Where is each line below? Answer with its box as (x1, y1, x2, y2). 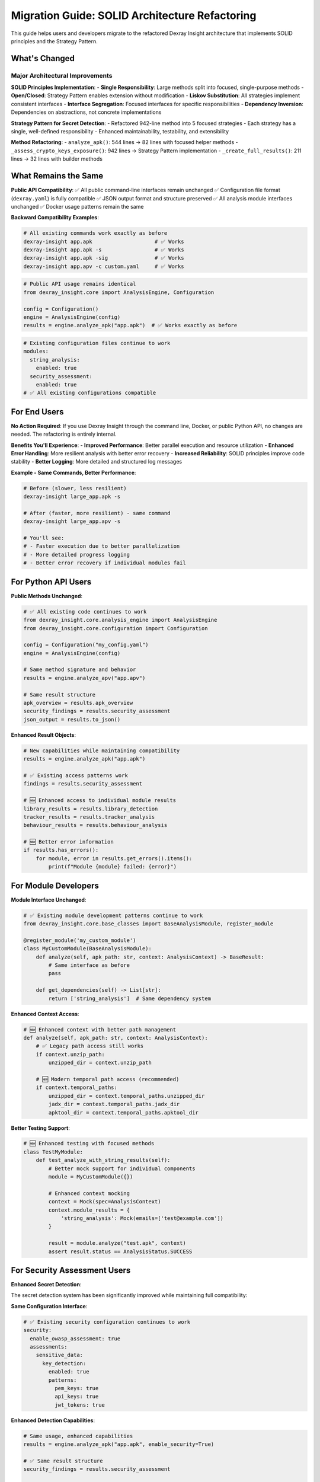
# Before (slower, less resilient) (23, 485, 127, 491)
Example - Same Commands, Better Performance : (11, 469, 136, 476)
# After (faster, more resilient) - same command (23, 510, 171, 516)
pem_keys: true (54, 1385, 99, 1391)
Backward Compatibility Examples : (11, 214, 99, 221)
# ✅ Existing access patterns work (23, 772, 129, 779)
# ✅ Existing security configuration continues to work (23, 1318, 191, 1325)
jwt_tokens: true (54, 1401, 105, 1408)
